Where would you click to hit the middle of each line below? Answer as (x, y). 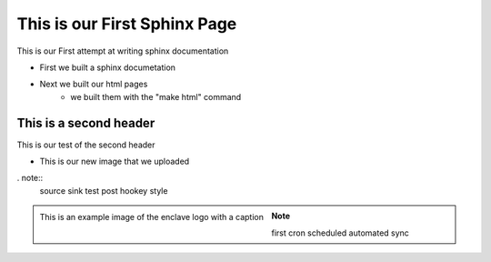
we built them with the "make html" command (156, 96)
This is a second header (86, 123)
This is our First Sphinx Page (127, 24)
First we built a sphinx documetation (108, 67)
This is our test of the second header (86, 145)
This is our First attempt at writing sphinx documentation (123, 51)
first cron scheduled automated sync (340, 233)
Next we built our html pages (94, 84)
